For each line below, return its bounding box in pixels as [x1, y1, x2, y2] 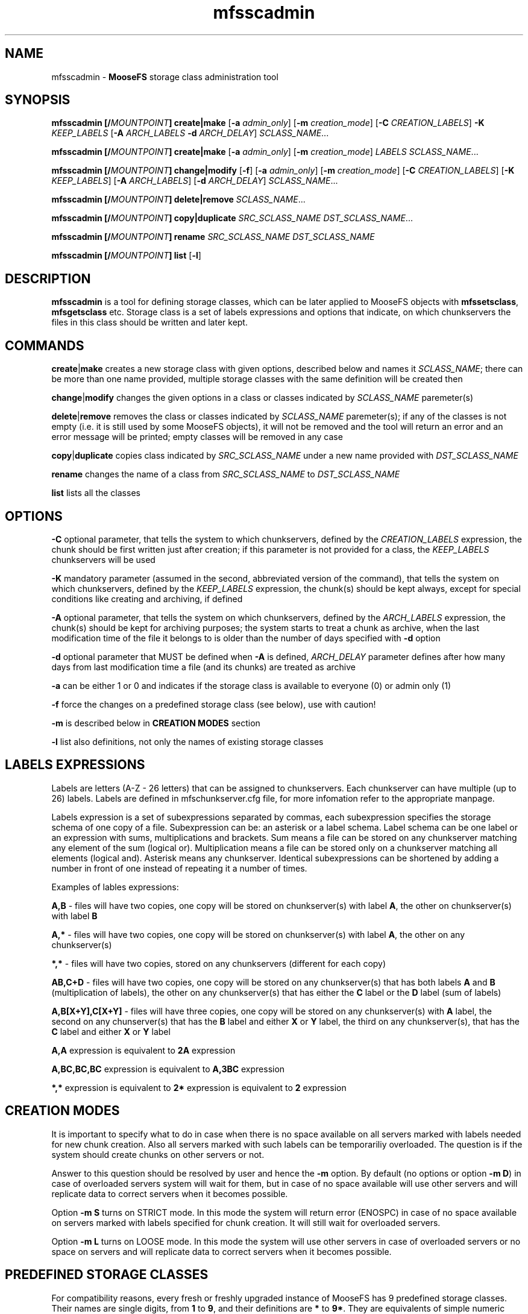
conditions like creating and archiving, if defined [51, 593, 243, 604]
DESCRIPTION [5, 271, 91, 286]
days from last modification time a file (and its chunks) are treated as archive [51, 661, 356, 672]
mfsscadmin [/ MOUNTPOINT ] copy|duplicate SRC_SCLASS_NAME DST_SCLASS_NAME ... [51, 213, 413, 224]
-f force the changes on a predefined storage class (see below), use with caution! [51, 699, 376, 709]
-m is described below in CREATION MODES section [51, 717, 260, 728]
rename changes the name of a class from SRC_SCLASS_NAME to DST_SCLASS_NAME [51, 469, 400, 480]
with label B [51, 910, 98, 921]
